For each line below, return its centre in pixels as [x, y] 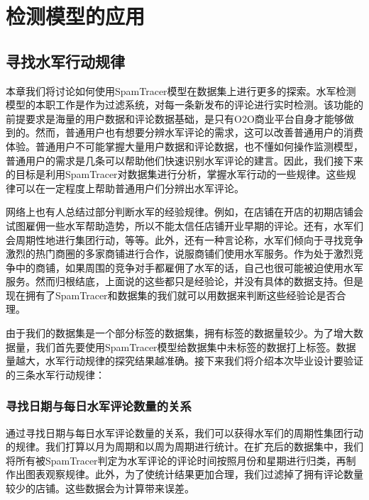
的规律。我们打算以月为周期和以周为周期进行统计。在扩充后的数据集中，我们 [184, 446]
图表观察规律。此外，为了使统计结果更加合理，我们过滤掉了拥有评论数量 [194, 474]
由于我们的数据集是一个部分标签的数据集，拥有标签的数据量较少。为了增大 [180, 333]
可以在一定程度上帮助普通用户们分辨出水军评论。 [130, 188]
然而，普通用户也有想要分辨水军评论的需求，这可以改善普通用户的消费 [199, 132]
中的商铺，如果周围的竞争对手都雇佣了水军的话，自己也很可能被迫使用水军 [189, 267]
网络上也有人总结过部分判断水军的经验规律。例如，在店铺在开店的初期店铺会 [184, 212]
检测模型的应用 [76, 16]
